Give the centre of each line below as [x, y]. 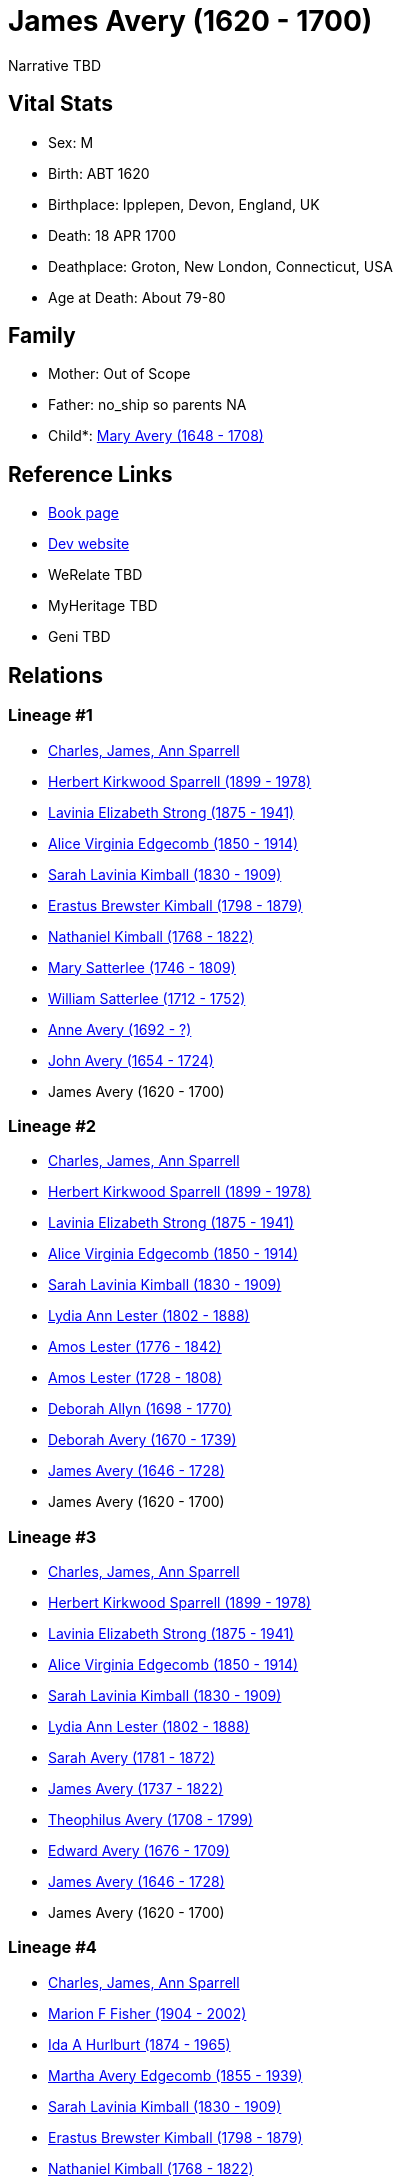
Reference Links [90, 474]
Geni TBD [79, 637]
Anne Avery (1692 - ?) [120, 1029]
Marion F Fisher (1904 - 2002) [147, 2013]
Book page [83, 513]
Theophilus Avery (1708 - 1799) [151, 1819]
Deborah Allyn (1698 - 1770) [140, 1409]
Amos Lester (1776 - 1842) [135, 1347]
